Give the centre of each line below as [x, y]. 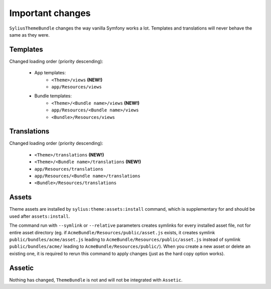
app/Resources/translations [69, 169]
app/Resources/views [77, 87]
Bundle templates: [53, 96]
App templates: [50, 73]
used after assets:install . [40, 216]
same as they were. [29, 35]
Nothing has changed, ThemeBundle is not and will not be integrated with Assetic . [96, 280]
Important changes [50, 13]
